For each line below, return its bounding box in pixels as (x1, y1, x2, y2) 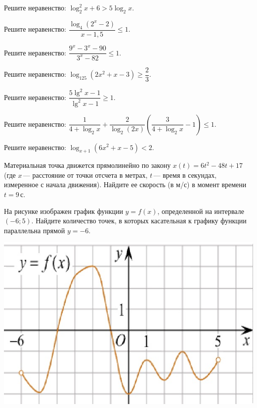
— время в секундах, (153, 169, 217, 180)
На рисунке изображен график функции (4, 205, 123, 216)
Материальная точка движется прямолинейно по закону (4, 160, 171, 170)
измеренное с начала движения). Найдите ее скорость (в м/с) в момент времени (4, 179, 247, 190)
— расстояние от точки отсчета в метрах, (23, 169, 148, 180)
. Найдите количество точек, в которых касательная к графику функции (31, 215, 247, 226)
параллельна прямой (4, 225, 65, 235)
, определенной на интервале (157, 205, 244, 216)
